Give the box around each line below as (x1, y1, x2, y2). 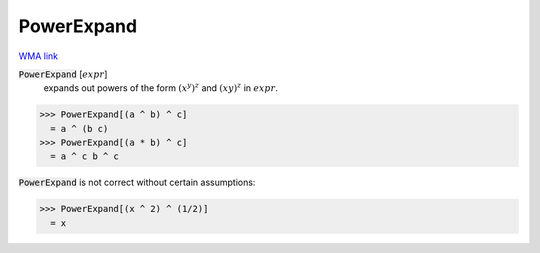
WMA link (18, 50, 59, 62)
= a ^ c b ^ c (50, 151, 120, 162)
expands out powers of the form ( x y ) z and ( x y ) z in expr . (43, 81, 279, 94)
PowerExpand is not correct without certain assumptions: (18, 176, 256, 189)
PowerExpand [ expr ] (18, 68, 108, 80)
